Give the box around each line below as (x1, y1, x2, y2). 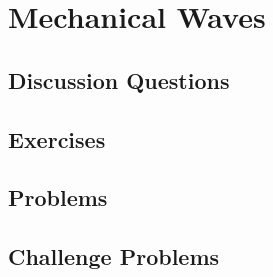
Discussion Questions (8, 64, 230, 95)
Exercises (8, 123, 106, 154)
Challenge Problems (8, 241, 220, 272)
